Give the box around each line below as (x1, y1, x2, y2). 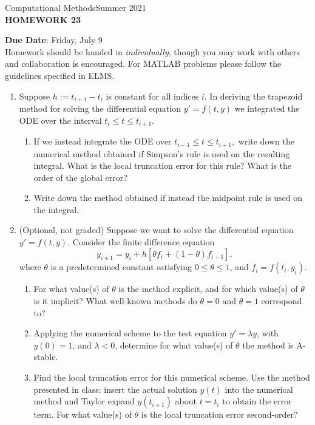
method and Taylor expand (33, 395, 135, 407)
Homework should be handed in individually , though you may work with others (5, 45, 300, 58)
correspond (261, 294, 302, 307)
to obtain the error (222, 395, 292, 407)
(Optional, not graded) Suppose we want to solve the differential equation (19, 223, 294, 236)
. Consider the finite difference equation (67, 236, 215, 248)
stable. (33, 350, 58, 363)
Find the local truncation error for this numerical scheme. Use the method (33, 371, 310, 384)
